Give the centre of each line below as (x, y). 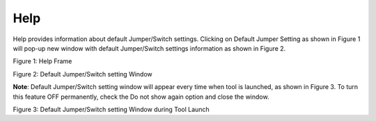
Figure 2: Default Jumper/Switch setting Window (83, 74)
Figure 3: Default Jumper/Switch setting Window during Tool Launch (111, 109)
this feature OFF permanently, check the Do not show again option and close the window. (141, 97)
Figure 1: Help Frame (42, 61)
